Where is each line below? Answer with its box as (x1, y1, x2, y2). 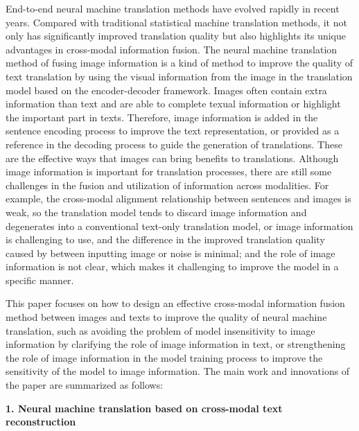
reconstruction (6, 414, 76, 429)
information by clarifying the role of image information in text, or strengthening (6, 337, 346, 351)
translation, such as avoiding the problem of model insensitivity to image (6, 323, 315, 337)
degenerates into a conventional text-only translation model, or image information (6, 218, 353, 233)
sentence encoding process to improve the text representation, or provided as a (6, 123, 340, 138)
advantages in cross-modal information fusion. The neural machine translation (6, 42, 338, 56)
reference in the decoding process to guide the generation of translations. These (6, 137, 342, 151)
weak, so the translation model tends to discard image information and (6, 204, 307, 219)
